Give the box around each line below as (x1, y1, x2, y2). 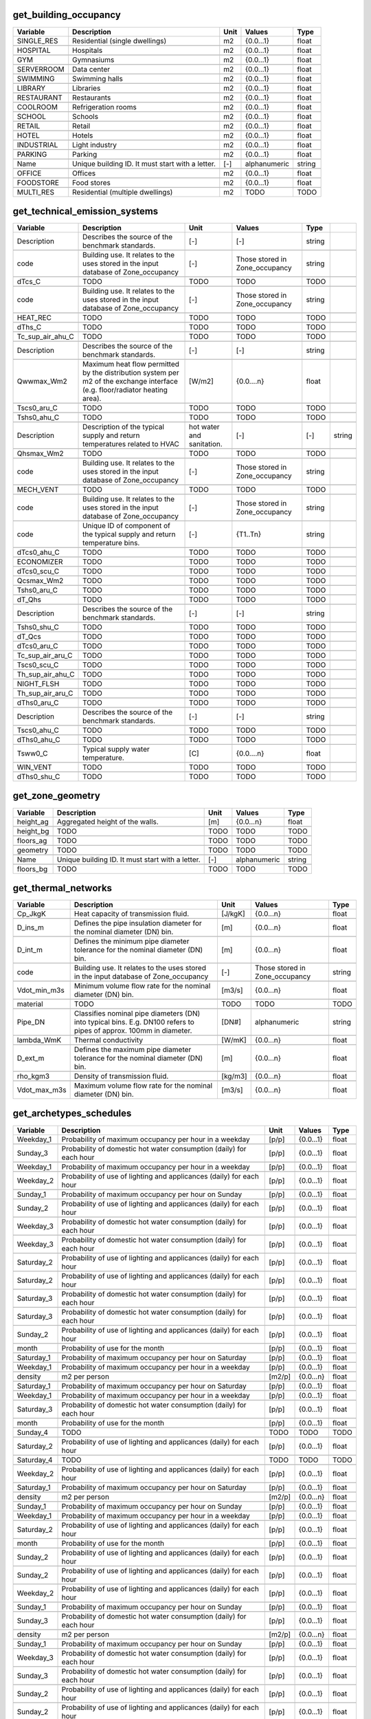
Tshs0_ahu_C (16, 413, 60, 422)
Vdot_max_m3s (16, 1085, 67, 1095)
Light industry (72, 140, 117, 149)
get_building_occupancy (12, 9, 122, 21)
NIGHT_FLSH (16, 679, 60, 689)
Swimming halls (72, 74, 123, 83)
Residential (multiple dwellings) (72, 187, 173, 197)
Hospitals (72, 45, 103, 55)
